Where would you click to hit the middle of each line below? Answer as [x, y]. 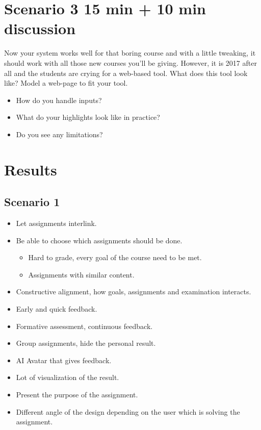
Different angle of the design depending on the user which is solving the [128, 411]
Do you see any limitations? [59, 134]
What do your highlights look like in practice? [88, 117]
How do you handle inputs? [59, 100]
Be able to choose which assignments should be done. [99, 240]
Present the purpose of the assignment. [77, 394]
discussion [40, 28]
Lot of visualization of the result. [68, 377]
